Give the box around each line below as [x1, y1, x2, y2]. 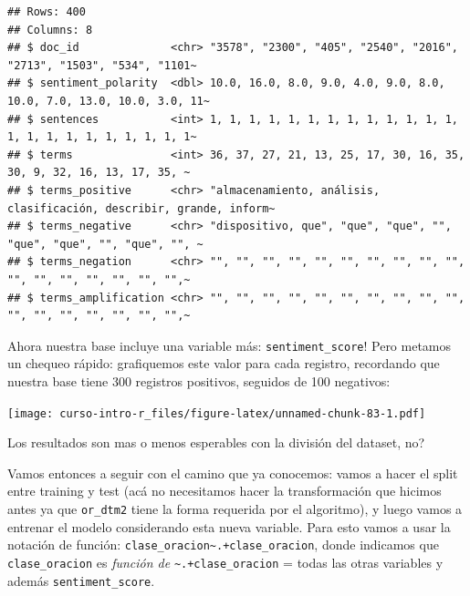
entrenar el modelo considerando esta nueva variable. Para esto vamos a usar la [7, 517, 451, 536]
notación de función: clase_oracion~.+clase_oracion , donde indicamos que [7, 535, 439, 554]
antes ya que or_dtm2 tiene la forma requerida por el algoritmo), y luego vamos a [7, 498, 463, 518]
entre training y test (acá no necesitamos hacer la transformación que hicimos [7, 481, 442, 500]
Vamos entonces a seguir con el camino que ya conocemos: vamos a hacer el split [7, 463, 458, 482]
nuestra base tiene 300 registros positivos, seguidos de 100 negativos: [7, 371, 391, 390]
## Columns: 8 [7, 23, 93, 36]
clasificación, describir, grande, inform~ [7, 201, 276, 215]
